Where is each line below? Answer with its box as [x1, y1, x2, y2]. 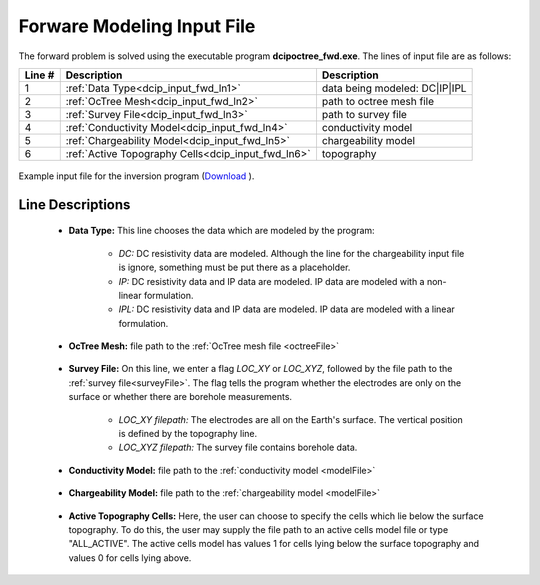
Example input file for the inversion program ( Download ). [18, 170, 255, 182]
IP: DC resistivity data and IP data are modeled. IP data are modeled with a [118, 275, 425, 287]
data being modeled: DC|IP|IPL [321, 81, 467, 95]
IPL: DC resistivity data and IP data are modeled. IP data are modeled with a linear [118, 303, 455, 315]
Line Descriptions [18, 196, 131, 213]
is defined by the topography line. [118, 428, 258, 440]
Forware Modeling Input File [18, 15, 256, 37]
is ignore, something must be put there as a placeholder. [118, 261, 351, 274]
